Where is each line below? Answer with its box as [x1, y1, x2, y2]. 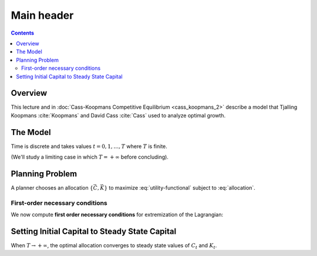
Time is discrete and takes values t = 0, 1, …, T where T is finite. [11, 143, 167, 150]
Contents [11, 29, 35, 36]
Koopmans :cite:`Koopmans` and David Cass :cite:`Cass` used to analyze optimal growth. [11, 112, 226, 119]
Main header [11, 9, 74, 22]
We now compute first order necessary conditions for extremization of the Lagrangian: [11, 211, 224, 218]
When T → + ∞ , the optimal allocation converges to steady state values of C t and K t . [11, 242, 217, 250]
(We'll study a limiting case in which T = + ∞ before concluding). [11, 153, 168, 161]
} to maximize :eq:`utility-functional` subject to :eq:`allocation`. [103, 184, 255, 191]
